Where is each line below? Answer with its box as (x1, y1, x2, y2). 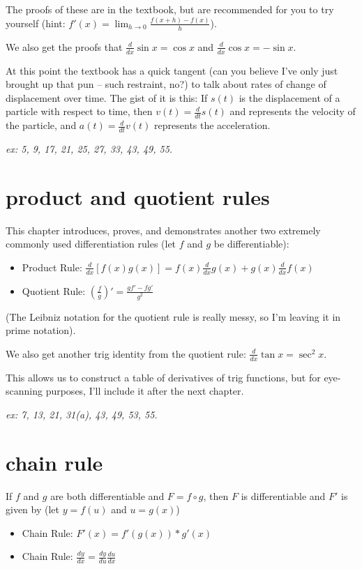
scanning (6, 384, 43, 398)
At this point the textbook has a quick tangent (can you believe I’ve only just (6, 63, 338, 77)
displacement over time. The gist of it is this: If (6, 90, 208, 105)
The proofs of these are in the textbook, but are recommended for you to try (6, 2, 334, 16)
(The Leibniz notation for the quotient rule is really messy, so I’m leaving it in (6, 309, 341, 324)
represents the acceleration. (154, 118, 271, 132)
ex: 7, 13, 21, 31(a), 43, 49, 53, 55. (6, 407, 158, 421)
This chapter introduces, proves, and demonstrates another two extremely (6, 222, 321, 237)
